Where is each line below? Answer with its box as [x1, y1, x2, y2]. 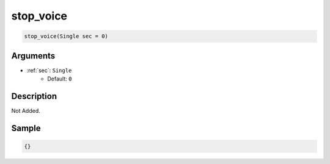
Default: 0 [47, 75, 72, 82]
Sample [11, 123, 41, 134]
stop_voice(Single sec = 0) [24, 33, 108, 40]
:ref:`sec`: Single [26, 66, 72, 74]
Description [11, 91, 57, 101]
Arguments [11, 51, 56, 61]
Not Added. [11, 107, 41, 114]
